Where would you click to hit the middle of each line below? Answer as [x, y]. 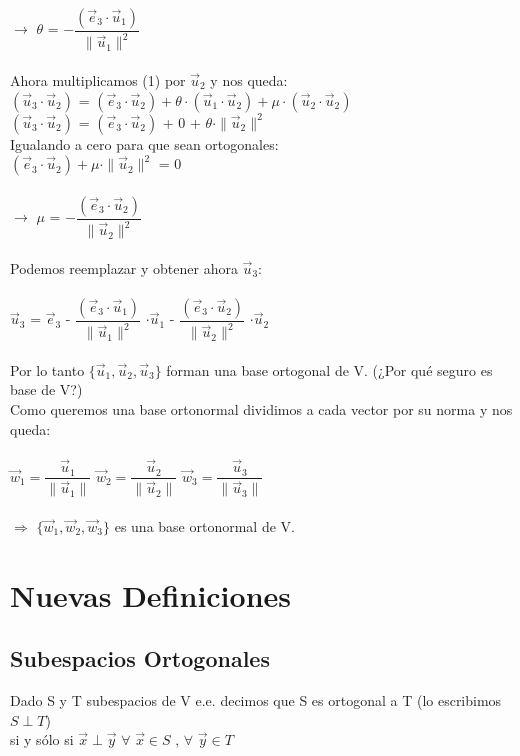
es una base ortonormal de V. [204, 525]
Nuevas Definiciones [151, 594]
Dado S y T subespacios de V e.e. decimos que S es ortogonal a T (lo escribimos [256, 699]
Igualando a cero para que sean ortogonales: [144, 143]
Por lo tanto [47, 369]
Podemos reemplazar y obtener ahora [124, 267]
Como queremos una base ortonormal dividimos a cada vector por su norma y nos [261, 409]
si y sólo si [42, 739]
